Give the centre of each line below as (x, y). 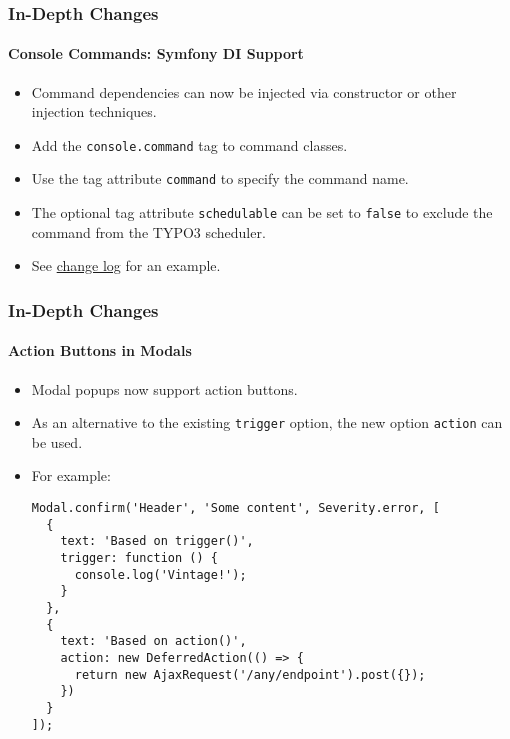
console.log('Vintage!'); (160, 574)
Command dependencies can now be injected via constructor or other (244, 91)
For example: (71, 475)
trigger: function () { (139, 558)
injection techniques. (94, 111)
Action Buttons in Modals (100, 350)
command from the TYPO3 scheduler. (148, 231)
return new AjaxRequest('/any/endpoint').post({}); (250, 674)
